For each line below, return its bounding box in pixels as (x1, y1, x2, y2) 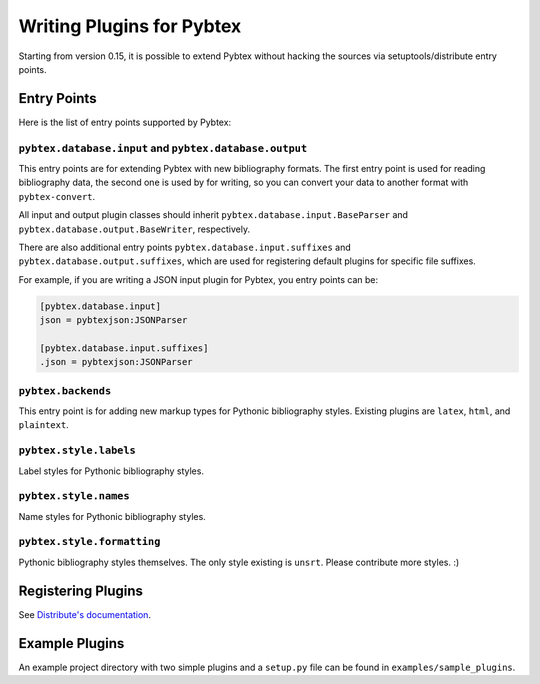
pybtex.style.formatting (18, 535, 161, 549)
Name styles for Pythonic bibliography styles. (18, 510, 207, 522)
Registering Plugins (18, 582, 144, 599)
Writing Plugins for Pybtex (18, 15, 242, 37)
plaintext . (18, 419, 69, 431)
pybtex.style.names (18, 490, 130, 503)
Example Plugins (18, 635, 125, 652)
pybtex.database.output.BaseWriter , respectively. (18, 223, 250, 235)
